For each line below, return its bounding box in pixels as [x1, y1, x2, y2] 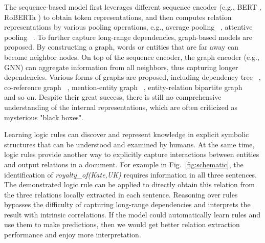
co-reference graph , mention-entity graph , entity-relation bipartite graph [4, 81, 242, 92]
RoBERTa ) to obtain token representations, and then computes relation [4, 11, 232, 22]
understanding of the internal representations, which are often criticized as [4, 101, 237, 112]
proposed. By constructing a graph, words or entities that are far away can [4, 41, 239, 52]
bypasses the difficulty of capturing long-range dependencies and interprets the [4, 199, 251, 210]
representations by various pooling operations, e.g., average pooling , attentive [4, 21, 253, 32]
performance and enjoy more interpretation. [4, 229, 141, 240]
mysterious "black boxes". [4, 112, 84, 122]
